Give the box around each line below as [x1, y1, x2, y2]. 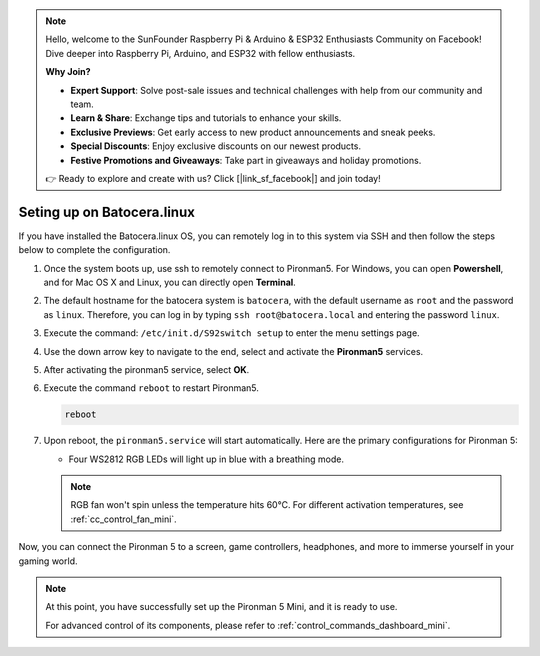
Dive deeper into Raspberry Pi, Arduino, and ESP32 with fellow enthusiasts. [45, 47, 356, 59]
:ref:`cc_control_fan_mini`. [70, 513, 177, 525]
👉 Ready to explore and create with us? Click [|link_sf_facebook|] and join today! [45, 172, 381, 184]
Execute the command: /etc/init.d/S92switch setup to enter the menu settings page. [43, 327, 420, 339]
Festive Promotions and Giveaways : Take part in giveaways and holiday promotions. [70, 154, 422, 166]
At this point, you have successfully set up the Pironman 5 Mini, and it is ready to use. [45, 601, 398, 613]
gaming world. [18, 555, 78, 567]
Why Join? [45, 66, 91, 78]
